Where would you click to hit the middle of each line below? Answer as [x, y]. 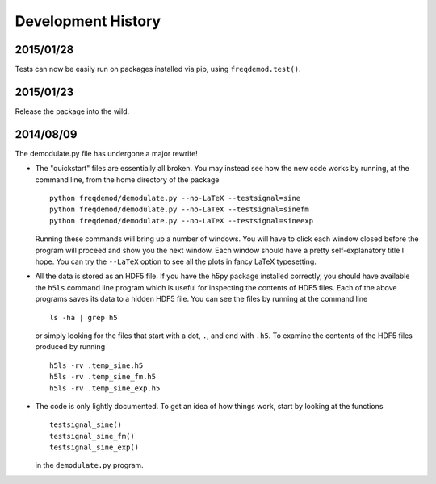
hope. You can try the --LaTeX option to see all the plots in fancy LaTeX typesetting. [176, 261]
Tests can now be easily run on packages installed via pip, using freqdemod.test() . [158, 69]
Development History [88, 21]
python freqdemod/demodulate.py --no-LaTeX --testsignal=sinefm [180, 209]
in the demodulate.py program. [90, 465]
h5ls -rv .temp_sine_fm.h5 [103, 377]
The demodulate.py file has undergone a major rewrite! [106, 153]
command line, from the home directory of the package [127, 179]
